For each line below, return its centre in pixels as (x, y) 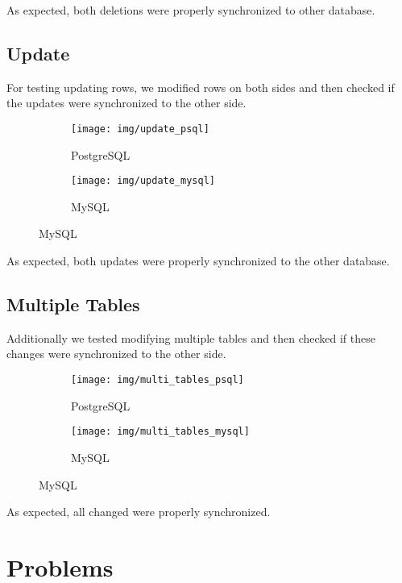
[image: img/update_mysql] (143, 181)
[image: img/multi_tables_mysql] (160, 432)
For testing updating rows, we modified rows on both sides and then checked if (201, 87)
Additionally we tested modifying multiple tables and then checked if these (191, 337)
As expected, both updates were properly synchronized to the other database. (198, 261)
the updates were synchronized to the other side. (126, 103)
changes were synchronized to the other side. (116, 354)
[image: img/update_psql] (140, 129)
